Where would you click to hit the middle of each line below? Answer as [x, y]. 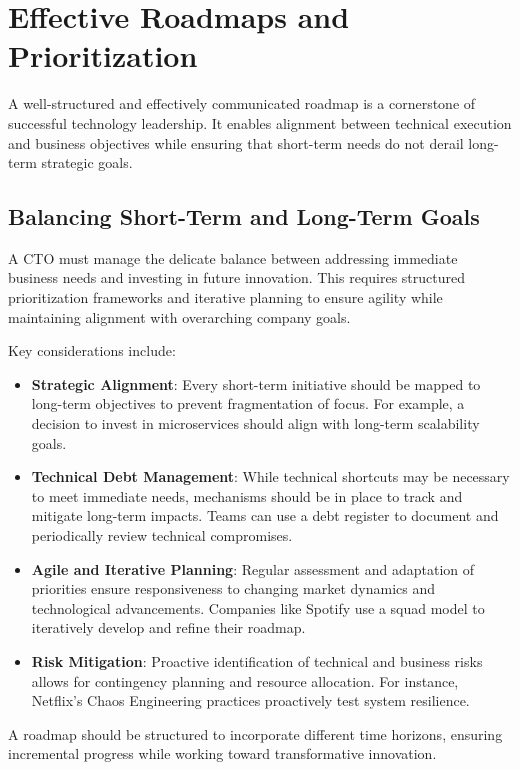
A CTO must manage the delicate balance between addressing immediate [233, 257]
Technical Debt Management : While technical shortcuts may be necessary [270, 476]
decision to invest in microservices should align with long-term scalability [255, 423]
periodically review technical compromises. [162, 535]
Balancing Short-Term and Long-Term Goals [244, 216]
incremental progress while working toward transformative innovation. [222, 753]
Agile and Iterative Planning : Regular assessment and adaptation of [253, 568]
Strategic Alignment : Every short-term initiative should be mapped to [256, 383]
